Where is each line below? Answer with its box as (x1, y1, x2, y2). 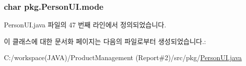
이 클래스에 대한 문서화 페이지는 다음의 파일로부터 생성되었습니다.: (4, 36, 206, 46)
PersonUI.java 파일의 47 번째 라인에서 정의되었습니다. (4, 20, 166, 30)
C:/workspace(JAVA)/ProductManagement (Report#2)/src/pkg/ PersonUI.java (4, 52, 242, 63)
